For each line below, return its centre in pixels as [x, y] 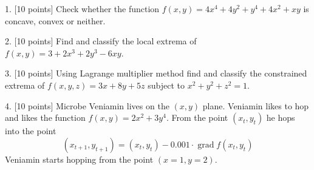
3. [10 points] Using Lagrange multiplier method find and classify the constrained [156, 73]
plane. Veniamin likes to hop [256, 105]
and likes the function [45, 117]
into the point [31, 131]
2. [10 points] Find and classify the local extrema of [101, 41]
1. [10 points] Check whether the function [82, 8]
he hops [281, 117]
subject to [166, 85]
